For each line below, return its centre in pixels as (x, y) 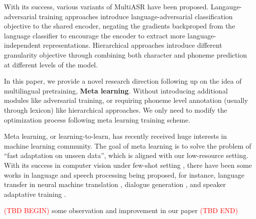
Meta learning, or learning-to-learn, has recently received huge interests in (115, 136)
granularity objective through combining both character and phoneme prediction (126, 54)
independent (22, 45)
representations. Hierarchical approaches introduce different (133, 45)
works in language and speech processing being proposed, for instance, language (124, 174)
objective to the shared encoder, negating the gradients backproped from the (120, 26)
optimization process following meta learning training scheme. (97, 119)
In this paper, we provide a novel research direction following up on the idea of (123, 81)
